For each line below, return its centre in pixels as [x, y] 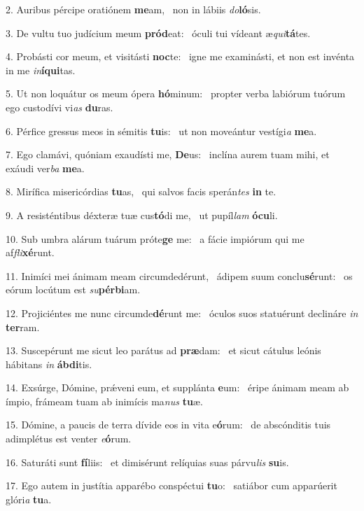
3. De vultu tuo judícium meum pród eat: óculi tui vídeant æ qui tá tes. [158, 33]
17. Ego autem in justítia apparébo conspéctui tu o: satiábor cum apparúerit [171, 485]
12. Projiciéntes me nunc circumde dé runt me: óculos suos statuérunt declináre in [182, 313]
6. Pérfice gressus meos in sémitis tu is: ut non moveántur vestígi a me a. [161, 131]
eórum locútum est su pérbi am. [73, 289]
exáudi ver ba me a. [45, 168]
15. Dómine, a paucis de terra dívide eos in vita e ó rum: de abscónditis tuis [168, 425]
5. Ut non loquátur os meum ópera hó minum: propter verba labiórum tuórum [176, 93]
